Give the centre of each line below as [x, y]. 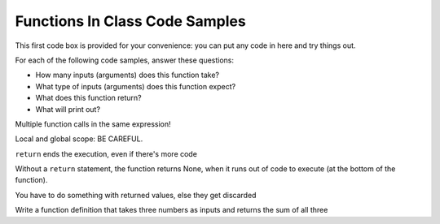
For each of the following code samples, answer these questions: [125, 60]
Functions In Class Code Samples [130, 21]
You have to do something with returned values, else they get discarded [136, 195]
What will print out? [68, 109]
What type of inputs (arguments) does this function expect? [136, 86]
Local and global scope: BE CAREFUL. [79, 139]
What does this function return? [88, 98]
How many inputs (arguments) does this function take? [128, 75]
